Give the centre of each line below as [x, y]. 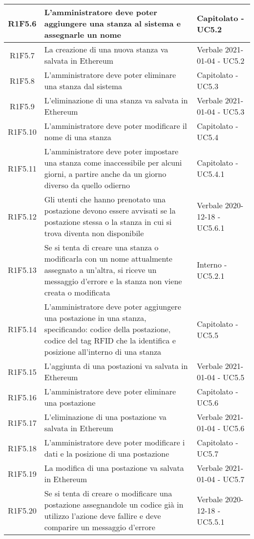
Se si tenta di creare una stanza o [101, 247]
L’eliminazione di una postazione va [105, 417]
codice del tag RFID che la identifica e [110, 340]
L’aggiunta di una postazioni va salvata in [116, 366]
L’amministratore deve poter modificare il [116, 126]
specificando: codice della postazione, [107, 329]
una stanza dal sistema [83, 86]
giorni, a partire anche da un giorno [105, 174]
